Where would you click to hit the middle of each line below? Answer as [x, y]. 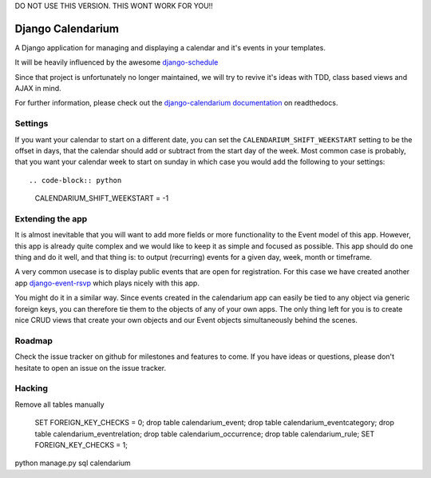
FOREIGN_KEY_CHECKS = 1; [81, 444]
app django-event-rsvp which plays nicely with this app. [107, 283]
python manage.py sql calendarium [73, 463]
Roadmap [34, 341]
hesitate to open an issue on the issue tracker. [91, 368]
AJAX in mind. [38, 89]
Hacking [31, 388]
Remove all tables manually [59, 404]
